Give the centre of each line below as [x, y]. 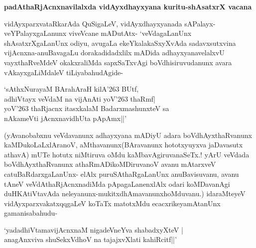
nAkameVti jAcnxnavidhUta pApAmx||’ [65, 118]
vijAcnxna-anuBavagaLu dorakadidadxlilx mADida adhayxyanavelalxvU [114, 53]
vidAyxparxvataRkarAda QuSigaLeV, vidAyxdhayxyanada [93, 23]
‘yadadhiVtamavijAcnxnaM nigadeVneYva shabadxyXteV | [94, 229]
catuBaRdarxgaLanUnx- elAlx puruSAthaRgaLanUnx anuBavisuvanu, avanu [122, 174]
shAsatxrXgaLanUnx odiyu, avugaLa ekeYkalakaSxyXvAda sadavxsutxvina [120, 43]
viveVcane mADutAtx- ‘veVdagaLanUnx [130, 33]
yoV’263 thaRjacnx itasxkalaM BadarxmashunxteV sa [87, 108]
